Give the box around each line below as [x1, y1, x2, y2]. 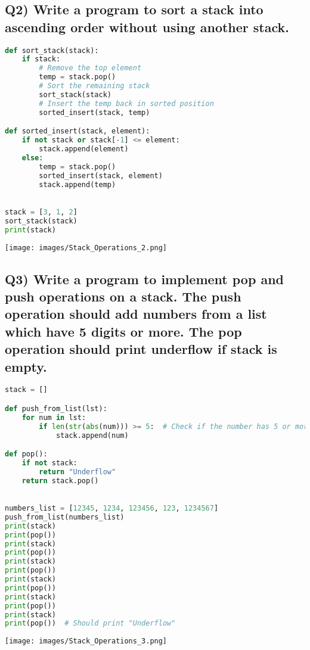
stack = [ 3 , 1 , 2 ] [5, 207, 77, 216]
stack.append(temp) [39, 180, 116, 189]
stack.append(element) [39, 145, 129, 153]
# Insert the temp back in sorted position [39, 99, 214, 108]
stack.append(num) [55, 431, 129, 440]
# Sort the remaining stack [39, 82, 150, 91]
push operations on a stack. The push [5, 287, 241, 305]
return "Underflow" [39, 467, 116, 476]
